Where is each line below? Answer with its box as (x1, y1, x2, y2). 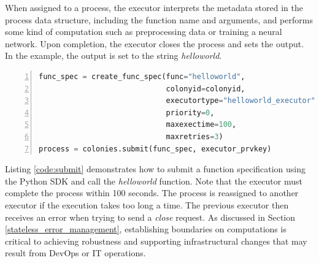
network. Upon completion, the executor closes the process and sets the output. (5, 37, 304, 50)
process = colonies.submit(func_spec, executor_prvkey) (39, 144, 272, 153)
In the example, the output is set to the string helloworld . (5, 49, 222, 62)
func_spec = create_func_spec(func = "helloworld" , (39, 72, 245, 81)
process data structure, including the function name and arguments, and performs (5, 13, 313, 26)
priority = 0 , (166, 108, 215, 117)
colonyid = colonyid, (166, 84, 245, 93)
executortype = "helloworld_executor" (166, 96, 316, 105)
